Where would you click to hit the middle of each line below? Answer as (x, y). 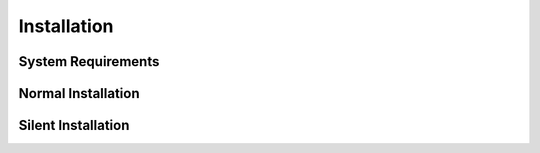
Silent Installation (74, 125)
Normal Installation (79, 93)
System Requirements (89, 61)
